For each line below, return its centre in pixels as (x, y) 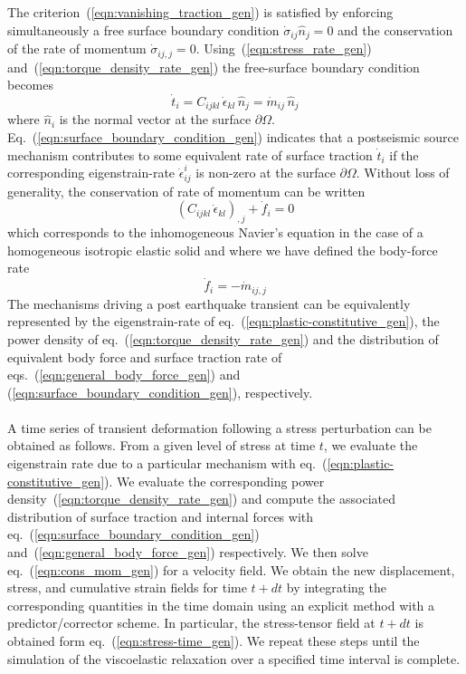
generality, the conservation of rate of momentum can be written (186, 191)
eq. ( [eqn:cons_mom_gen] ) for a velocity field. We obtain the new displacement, (231, 569)
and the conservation (395, 29)
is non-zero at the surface (266, 173)
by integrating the (336, 587)
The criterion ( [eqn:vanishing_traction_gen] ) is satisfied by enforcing (200, 12)
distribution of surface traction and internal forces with (161, 516)
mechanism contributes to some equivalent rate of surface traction (190, 154)
